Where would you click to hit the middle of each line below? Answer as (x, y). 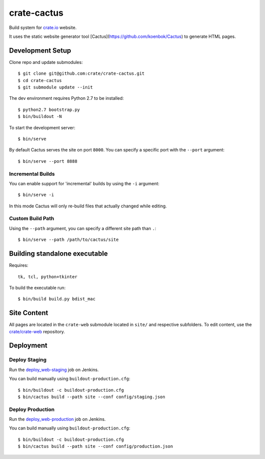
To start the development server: (42, 127)
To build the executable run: (37, 287)
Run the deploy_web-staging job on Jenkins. (54, 370)
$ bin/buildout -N (40, 116)
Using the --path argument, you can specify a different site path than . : (83, 228)
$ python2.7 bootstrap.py (49, 110)
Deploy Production (32, 409)
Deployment (28, 346)
